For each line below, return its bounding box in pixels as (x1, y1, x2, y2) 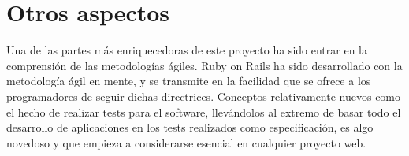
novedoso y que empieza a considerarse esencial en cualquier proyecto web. (6, 134, 366, 150)
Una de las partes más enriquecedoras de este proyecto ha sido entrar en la (6, 42, 367, 58)
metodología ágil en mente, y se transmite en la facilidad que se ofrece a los (6, 72, 371, 89)
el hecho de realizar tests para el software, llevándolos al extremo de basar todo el (6, 103, 401, 120)
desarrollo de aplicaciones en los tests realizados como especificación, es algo (6, 119, 374, 136)
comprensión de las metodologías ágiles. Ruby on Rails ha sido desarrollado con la (6, 57, 403, 73)
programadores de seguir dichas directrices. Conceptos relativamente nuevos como (6, 87, 401, 104)
